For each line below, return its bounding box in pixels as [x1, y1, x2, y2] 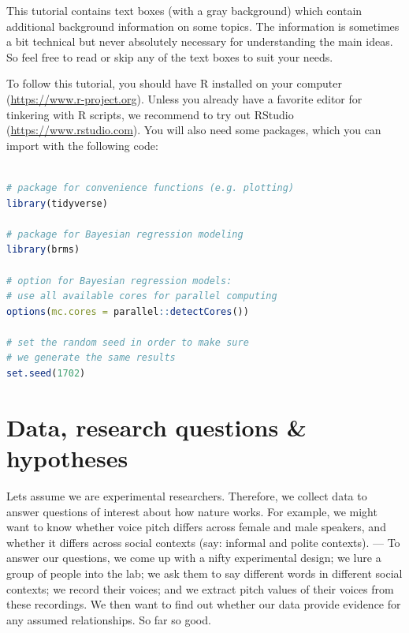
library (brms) [6, 244, 80, 256]
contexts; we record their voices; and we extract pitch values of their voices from [6, 580, 394, 597]
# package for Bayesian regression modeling [6, 228, 244, 240]
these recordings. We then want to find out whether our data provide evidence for [6, 596, 401, 612]
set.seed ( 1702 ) [6, 368, 86, 380]
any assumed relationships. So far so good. [6, 611, 211, 627]
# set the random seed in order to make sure [6, 336, 249, 348]
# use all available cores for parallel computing [6, 290, 277, 302]
